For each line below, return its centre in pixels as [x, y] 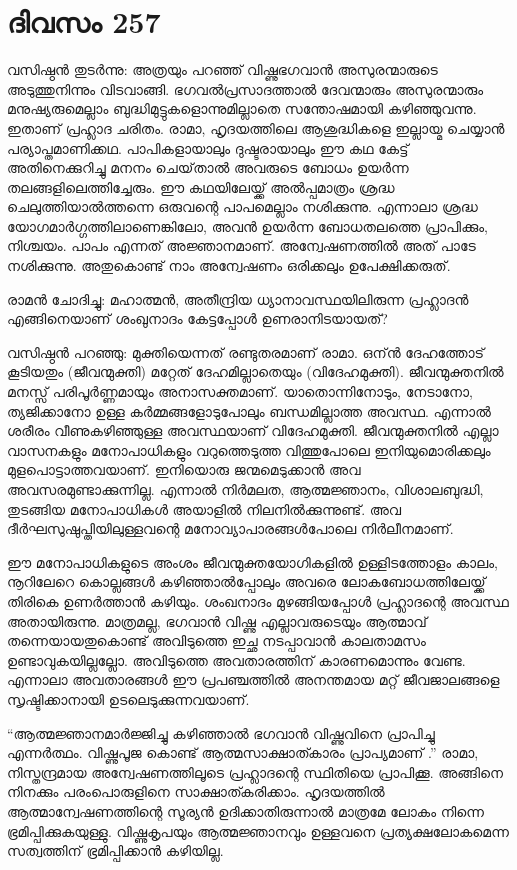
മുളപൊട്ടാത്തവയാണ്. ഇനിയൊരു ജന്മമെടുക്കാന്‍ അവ [184, 469]
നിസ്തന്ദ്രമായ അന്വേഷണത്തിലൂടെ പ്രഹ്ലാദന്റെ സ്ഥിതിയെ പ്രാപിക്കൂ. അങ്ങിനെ [255, 771]
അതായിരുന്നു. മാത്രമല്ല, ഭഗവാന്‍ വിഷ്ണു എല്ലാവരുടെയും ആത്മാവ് [217, 620]
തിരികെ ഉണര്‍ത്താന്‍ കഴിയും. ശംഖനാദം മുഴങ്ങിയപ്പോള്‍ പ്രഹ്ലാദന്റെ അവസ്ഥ [258, 600]
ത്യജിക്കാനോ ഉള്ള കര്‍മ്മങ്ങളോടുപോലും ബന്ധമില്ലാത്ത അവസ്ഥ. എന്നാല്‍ [249, 410]
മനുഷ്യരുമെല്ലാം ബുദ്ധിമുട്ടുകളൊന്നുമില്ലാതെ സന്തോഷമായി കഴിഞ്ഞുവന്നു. [242, 108]
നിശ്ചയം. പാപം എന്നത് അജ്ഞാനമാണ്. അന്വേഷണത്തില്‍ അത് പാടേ [241, 245]
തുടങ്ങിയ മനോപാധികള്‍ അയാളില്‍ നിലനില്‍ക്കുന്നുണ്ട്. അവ [204, 508]
